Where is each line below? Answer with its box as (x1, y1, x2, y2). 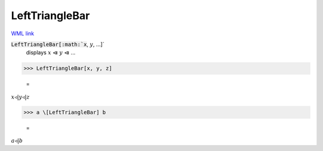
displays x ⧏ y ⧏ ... (26, 49, 76, 56)
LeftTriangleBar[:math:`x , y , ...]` (11, 41, 105, 48)
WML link (11, 30, 35, 37)
